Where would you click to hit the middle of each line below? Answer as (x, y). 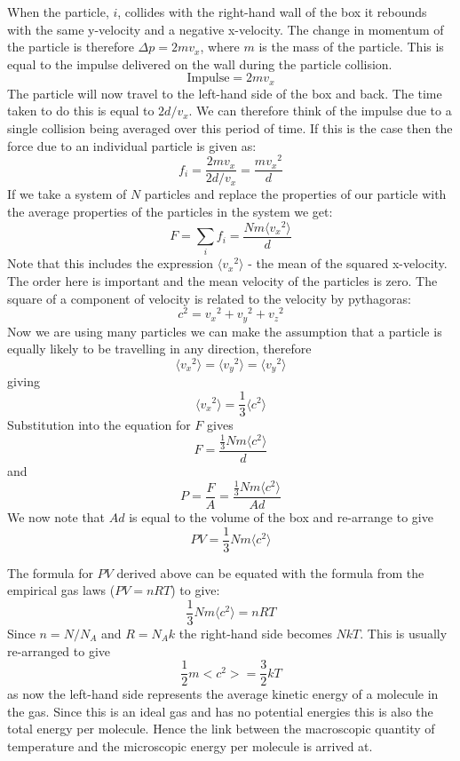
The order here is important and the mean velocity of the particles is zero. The (222, 281)
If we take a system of (67, 194)
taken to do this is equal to (81, 111)
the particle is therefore (71, 47)
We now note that (56, 517)
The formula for (50, 572)
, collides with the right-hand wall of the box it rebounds (272, 12)
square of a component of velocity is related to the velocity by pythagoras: (209, 298)
